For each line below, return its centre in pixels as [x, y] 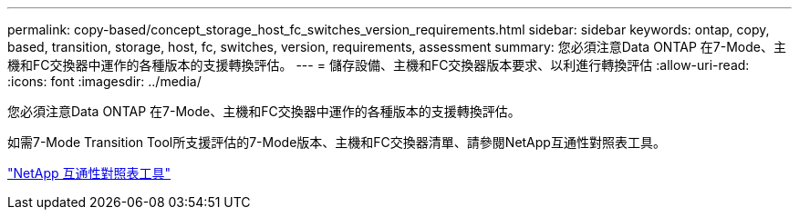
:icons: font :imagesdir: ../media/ [104, 81]
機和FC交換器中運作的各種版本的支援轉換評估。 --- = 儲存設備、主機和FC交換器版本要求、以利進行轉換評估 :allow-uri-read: [379, 65]
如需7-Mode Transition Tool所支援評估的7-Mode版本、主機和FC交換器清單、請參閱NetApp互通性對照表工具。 [337, 142]
